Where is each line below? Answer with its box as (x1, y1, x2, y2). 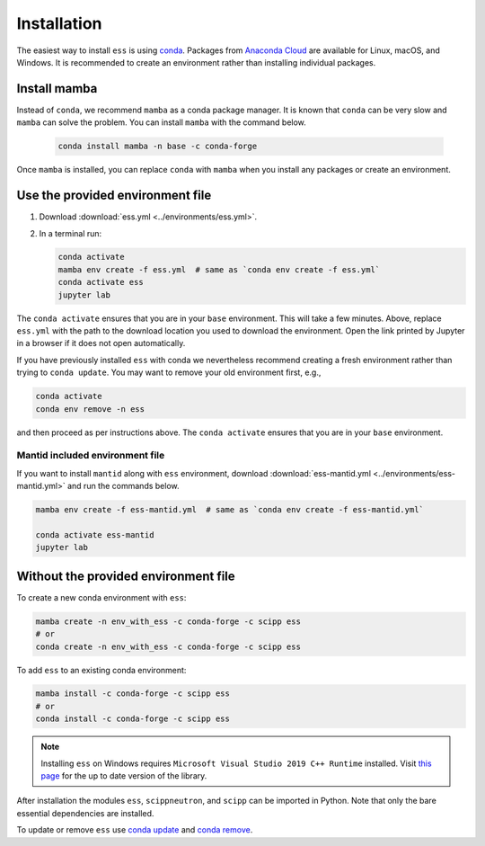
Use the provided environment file (16, 188, 212, 203)
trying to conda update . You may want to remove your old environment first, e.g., (16, 367, 322, 378)
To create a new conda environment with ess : (16, 592, 187, 602)
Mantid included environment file (16, 450, 165, 462)
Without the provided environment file (16, 568, 235, 583)
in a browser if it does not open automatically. (16, 338, 186, 349)
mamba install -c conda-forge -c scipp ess (35, 689, 231, 699)
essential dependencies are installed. (16, 807, 154, 818)
